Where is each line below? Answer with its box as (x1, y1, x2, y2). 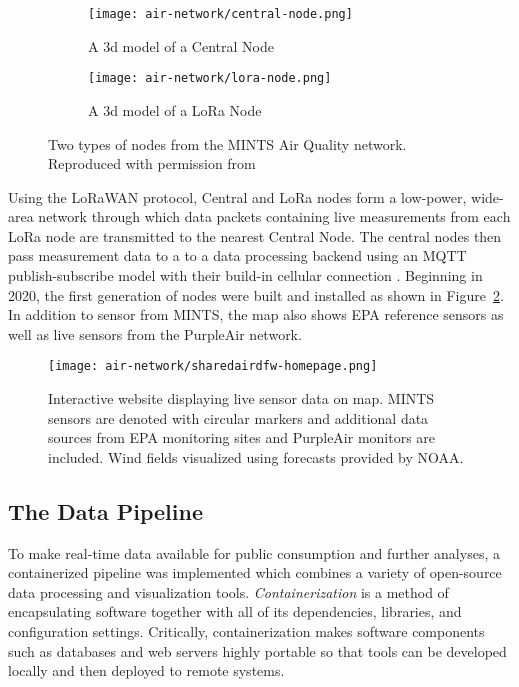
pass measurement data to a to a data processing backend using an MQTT (8, 245, 467, 266)
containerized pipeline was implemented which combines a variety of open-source (8, 562, 502, 583)
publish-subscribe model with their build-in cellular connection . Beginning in (8, 265, 483, 286)
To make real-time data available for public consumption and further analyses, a (8, 542, 500, 563)
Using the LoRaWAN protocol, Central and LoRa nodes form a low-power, (8, 186, 467, 207)
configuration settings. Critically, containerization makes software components (8, 621, 485, 642)
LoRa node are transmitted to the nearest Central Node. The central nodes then (8, 225, 502, 246)
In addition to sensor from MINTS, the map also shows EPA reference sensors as (8, 304, 504, 325)
